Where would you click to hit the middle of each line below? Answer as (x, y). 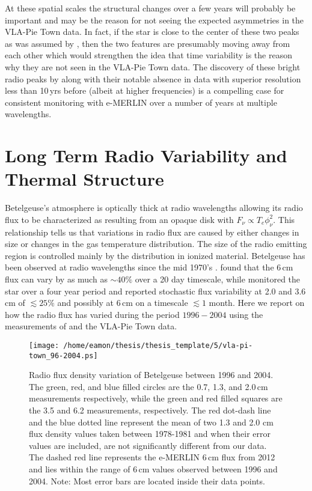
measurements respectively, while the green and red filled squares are (156, 398)
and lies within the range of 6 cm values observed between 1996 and (153, 469)
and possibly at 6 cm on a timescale (123, 303)
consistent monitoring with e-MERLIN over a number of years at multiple (141, 102)
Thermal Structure (84, 179)
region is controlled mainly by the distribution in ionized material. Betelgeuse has (155, 255)
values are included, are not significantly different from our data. (148, 445)
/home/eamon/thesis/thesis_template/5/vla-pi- (158, 345)
